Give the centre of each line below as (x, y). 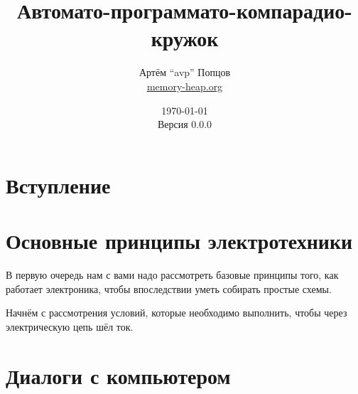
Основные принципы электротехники (179, 241)
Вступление (58, 185)
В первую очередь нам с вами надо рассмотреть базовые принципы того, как (172, 275)
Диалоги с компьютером (118, 375)
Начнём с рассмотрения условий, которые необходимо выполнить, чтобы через (177, 313)
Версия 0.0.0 (185, 124)
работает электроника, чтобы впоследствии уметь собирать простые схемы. (169, 288)
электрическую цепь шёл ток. (70, 326)
